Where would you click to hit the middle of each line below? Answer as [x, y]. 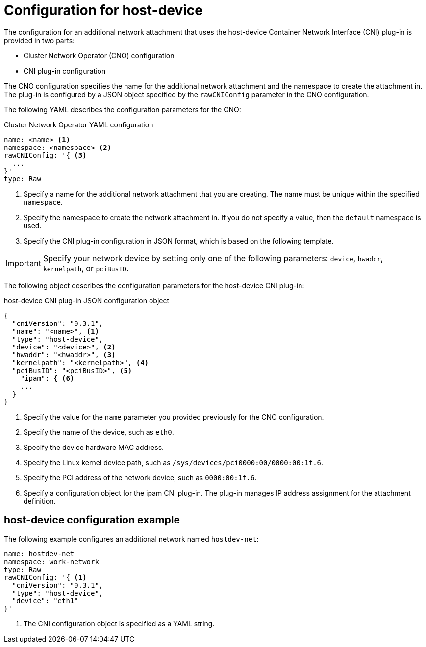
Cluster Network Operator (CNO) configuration [99, 55]
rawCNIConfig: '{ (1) [45, 577]
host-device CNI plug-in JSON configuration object [87, 300]
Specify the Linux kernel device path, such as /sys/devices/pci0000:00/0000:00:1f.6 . [174, 462]
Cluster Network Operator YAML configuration [79, 124]
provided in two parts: [39, 40]
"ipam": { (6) [47, 378]
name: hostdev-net [39, 554]
